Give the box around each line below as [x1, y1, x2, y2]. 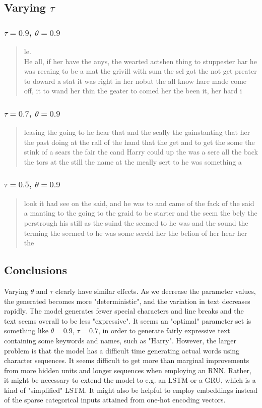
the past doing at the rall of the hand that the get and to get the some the [24, 136, 255, 147]
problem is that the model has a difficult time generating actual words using [4, 345, 240, 355]
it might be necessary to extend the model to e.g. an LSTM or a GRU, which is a [4, 375, 256, 385]
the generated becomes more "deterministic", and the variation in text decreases [4, 295, 250, 306]
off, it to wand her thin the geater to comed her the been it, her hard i [24, 85, 242, 96]
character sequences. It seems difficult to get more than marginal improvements [4, 355, 249, 366]
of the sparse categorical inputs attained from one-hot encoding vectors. [4, 394, 226, 405]
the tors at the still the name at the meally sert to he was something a [24, 156, 242, 167]
